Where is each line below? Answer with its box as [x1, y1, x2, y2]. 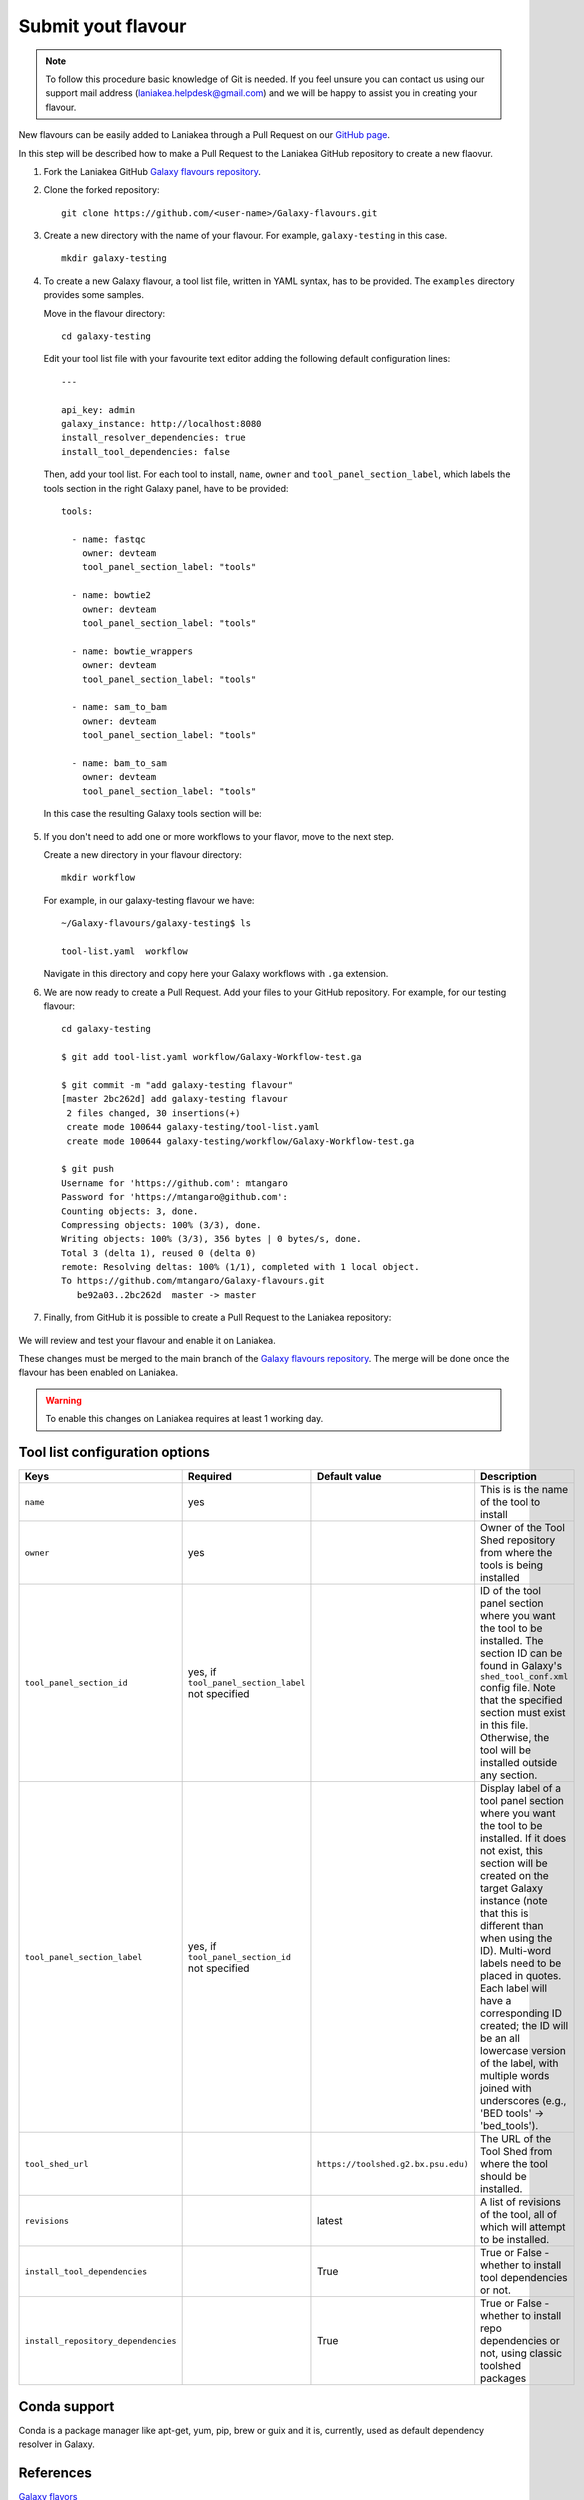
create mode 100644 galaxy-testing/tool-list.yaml [66, 1121, 320, 1133]
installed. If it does [480, 1831, 567, 1845]
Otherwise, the [480, 1731, 550, 1745]
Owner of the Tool [480, 1521, 565, 1535]
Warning [45, 1394, 82, 1406]
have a [480, 1994, 512, 2008]
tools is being [480, 1558, 544, 1572]
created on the [480, 1869, 549, 1883]
